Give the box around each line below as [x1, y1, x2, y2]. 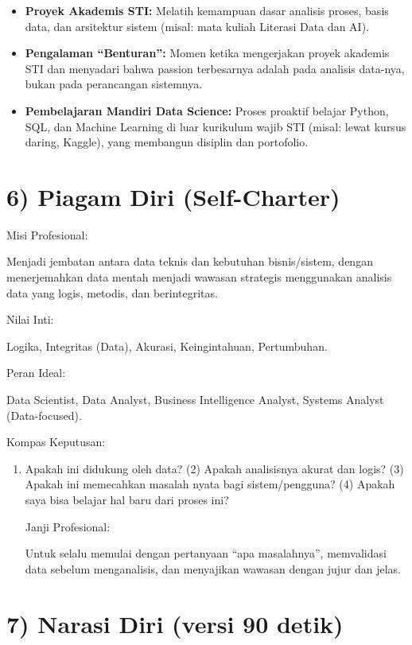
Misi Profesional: [6, 226, 88, 243]
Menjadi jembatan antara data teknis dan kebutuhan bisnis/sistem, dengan [6, 253, 373, 270]
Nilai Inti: [6, 311, 54, 328]
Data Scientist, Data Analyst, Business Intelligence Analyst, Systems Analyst [6, 391, 384, 408]
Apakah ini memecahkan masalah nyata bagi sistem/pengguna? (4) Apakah [25, 476, 395, 492]
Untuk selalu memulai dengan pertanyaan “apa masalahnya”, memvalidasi [25, 545, 387, 561]
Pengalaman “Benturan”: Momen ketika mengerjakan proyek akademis [25, 45, 390, 61]
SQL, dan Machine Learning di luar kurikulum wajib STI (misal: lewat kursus [25, 118, 406, 134]
